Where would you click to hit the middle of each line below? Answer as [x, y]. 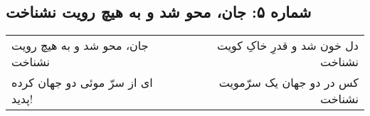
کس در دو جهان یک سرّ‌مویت [289, 83]
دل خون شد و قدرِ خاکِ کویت [287, 46]
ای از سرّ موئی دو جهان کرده [82, 83]
